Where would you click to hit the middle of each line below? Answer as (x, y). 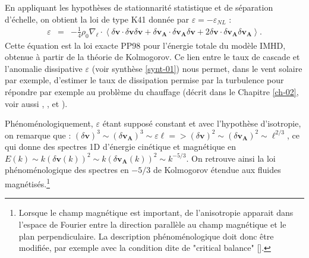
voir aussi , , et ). (36, 103)
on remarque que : (38, 135)
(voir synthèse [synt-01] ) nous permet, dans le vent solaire (197, 68)
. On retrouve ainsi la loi (231, 158)
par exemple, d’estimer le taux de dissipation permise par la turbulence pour (144, 80)
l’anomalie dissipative (44, 68)
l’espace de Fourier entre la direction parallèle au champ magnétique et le (152, 224)
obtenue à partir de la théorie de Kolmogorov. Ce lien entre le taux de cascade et (152, 57)
